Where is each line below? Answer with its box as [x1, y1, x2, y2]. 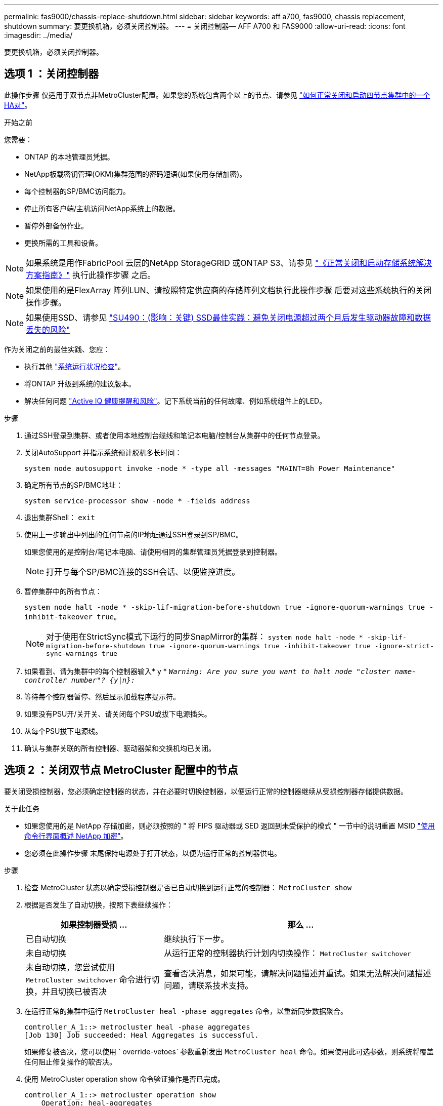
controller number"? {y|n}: [24, 676, 136, 684]
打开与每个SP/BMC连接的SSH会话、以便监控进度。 [46, 566, 240, 577]
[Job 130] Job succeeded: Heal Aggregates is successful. [24, 1031, 259, 1039]
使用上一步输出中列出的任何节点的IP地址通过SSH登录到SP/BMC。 [24, 530, 243, 539]
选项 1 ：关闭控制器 [4, 67, 99, 81]
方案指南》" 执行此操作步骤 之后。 [26, 269, 156, 280]
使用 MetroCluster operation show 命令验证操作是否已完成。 [24, 1074, 225, 1083]
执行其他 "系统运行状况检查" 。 [24, 362, 125, 371]
